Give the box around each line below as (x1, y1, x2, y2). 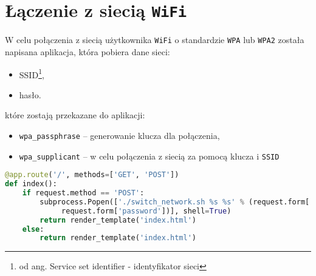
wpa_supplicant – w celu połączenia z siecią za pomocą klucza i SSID (19, 149, 280, 162)
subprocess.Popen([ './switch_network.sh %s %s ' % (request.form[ (39, 197, 310, 206)
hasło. (19, 88, 41, 101)
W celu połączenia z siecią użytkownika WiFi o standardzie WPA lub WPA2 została (5, 33, 304, 46)
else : (22, 224, 44, 234)
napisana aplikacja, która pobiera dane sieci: (5, 45, 170, 58)
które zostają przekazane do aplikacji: (5, 109, 145, 121)
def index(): (5, 180, 57, 189)
